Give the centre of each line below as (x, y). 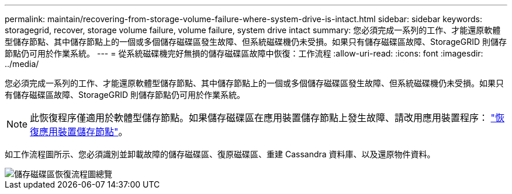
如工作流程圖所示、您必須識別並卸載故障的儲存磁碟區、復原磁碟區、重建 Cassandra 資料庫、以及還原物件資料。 (220, 154)
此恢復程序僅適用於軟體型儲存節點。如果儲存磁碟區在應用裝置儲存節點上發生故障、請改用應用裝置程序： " (263, 118)
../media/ (22, 64)
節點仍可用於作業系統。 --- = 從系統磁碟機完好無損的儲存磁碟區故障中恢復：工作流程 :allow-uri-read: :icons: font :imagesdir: (244, 53)
